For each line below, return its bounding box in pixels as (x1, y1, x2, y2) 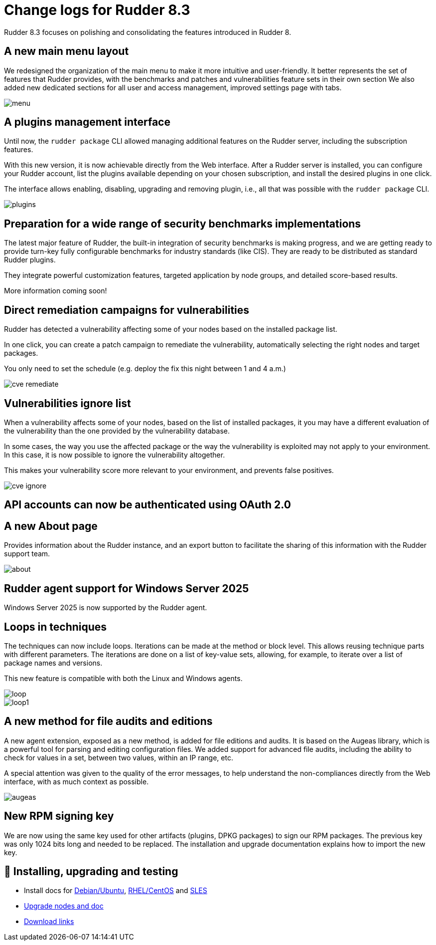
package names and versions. (4, 658, 103, 667)
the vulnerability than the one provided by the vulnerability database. (4, 426, 230, 435)
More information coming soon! (4, 286, 107, 295)
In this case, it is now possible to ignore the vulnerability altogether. (4, 450, 225, 459)
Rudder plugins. (4, 255, 56, 264)
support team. (4, 549, 50, 558)
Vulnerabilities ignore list (4, 397, 131, 410)
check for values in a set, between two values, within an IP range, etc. (4, 753, 233, 762)
